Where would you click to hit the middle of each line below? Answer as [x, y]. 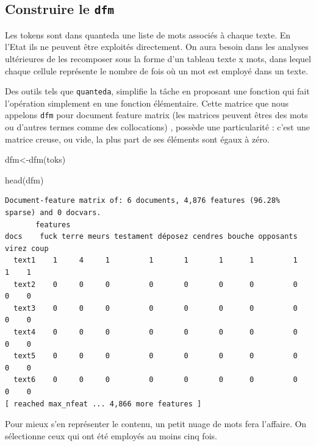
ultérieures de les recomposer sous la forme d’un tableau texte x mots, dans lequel [158, 58]
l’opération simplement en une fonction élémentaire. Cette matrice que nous [147, 103]
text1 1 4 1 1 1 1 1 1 [156, 260]
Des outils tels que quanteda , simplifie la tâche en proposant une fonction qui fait [157, 91]
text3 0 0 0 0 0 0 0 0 [156, 308]
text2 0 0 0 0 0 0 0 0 [156, 284]
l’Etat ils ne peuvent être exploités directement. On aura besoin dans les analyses [157, 47]
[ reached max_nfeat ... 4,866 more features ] [103, 404]
